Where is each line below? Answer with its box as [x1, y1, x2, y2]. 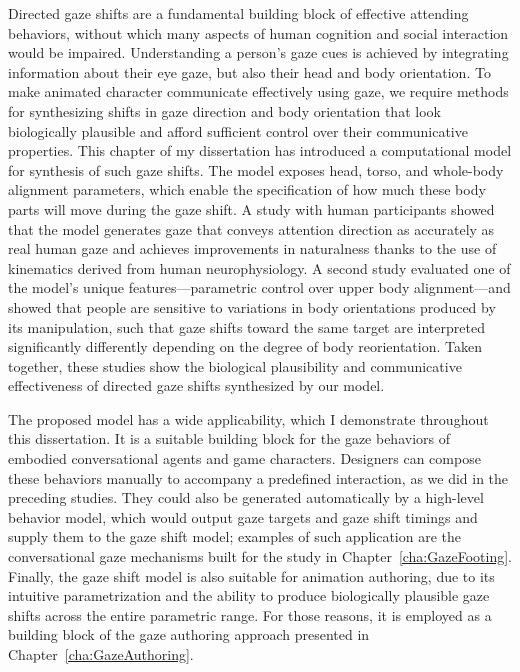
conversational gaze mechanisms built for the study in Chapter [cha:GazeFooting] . [8, 546, 512, 567]
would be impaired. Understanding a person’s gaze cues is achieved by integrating [8, 42, 509, 63]
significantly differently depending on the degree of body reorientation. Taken [8, 336, 482, 357]
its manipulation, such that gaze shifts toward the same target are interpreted [8, 316, 485, 337]
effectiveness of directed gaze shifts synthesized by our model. [8, 375, 385, 396]
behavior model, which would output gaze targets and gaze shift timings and [8, 506, 478, 527]
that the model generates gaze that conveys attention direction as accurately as [8, 218, 495, 239]
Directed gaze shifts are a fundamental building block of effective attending [8, 3, 469, 23]
